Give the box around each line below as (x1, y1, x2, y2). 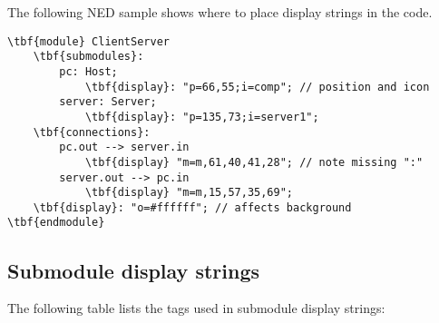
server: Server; (59, 95, 157, 109)
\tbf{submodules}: (33, 50, 144, 64)
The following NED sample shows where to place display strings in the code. (7, 3, 433, 21)
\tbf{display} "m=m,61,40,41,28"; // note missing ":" (84, 155, 424, 169)
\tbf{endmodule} (7, 216, 105, 230)
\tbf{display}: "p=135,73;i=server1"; (84, 110, 319, 123)
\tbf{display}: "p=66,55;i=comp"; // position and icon (84, 80, 430, 93)
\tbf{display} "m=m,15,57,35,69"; (84, 186, 293, 200)
